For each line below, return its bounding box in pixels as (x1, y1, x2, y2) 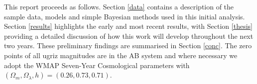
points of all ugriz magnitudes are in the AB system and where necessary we (4, 50, 238, 60)
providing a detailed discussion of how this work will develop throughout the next (4, 30, 254, 41)
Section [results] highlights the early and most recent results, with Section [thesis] (4, 21, 253, 31)
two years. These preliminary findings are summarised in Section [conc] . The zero (4, 40, 252, 51)
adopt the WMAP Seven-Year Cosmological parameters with (4, 60, 190, 70)
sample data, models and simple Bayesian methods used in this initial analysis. (4, 11, 245, 21)
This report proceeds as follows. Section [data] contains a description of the (4, 1, 234, 11)
